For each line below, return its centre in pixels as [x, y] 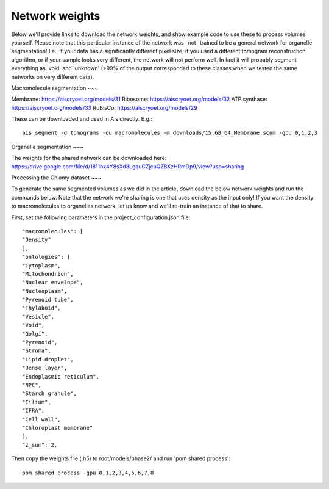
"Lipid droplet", [48, 359]
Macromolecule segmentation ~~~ [55, 88]
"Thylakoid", [41, 308]
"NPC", [32, 385]
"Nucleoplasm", [45, 291]
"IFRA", [34, 411]
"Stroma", [37, 351]
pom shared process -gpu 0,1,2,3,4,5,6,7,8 [88, 473]
